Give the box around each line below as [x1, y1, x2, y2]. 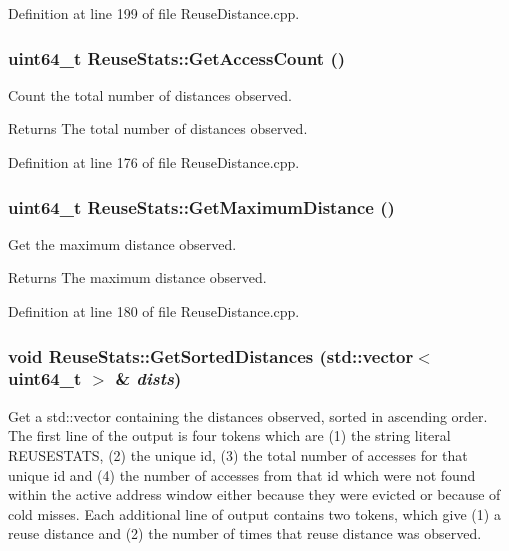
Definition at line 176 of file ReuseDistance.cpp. [8, 152, 300, 172]
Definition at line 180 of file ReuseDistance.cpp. [8, 301, 300, 321]
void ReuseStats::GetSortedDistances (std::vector [8, 343, 414, 368]
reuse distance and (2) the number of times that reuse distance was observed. [8, 523, 482, 544]
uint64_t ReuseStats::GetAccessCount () [8, 45, 346, 70]
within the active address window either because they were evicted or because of [8, 484, 501, 505]
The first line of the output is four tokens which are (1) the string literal [8, 425, 451, 446]
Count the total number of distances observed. [8, 84, 292, 105]
